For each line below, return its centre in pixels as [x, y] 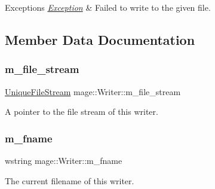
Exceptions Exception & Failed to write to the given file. [108, 7]
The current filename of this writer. [70, 180]
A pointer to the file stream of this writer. [82, 112]
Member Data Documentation [100, 39]
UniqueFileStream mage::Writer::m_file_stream [93, 91]
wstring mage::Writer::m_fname [64, 160]
